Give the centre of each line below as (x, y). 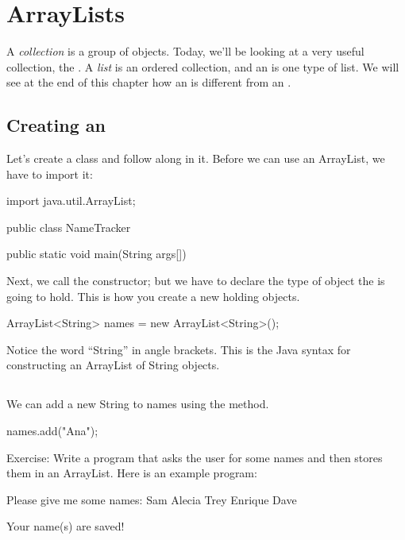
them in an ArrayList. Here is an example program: (132, 473)
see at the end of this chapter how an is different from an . (149, 82)
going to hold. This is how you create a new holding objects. (153, 296)
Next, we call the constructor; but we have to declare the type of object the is (196, 281)
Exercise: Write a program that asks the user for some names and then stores (195, 457)
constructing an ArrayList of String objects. (113, 365)
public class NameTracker (69, 227)
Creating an (56, 125)
